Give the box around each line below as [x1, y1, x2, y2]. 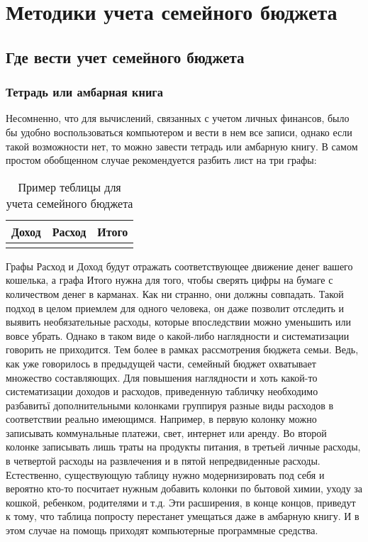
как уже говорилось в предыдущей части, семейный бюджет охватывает [6, 355, 316, 370]
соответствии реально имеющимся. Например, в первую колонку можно [6, 411, 317, 426]
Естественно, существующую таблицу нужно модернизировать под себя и [6, 467, 325, 482]
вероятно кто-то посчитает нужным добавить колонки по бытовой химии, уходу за [6, 481, 363, 496]
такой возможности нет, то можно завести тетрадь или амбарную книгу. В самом [6, 138, 358, 153]
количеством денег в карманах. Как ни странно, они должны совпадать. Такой [6, 286, 344, 301]
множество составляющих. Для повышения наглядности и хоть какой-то [6, 370, 318, 385]
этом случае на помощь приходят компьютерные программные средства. [6, 523, 318, 538]
